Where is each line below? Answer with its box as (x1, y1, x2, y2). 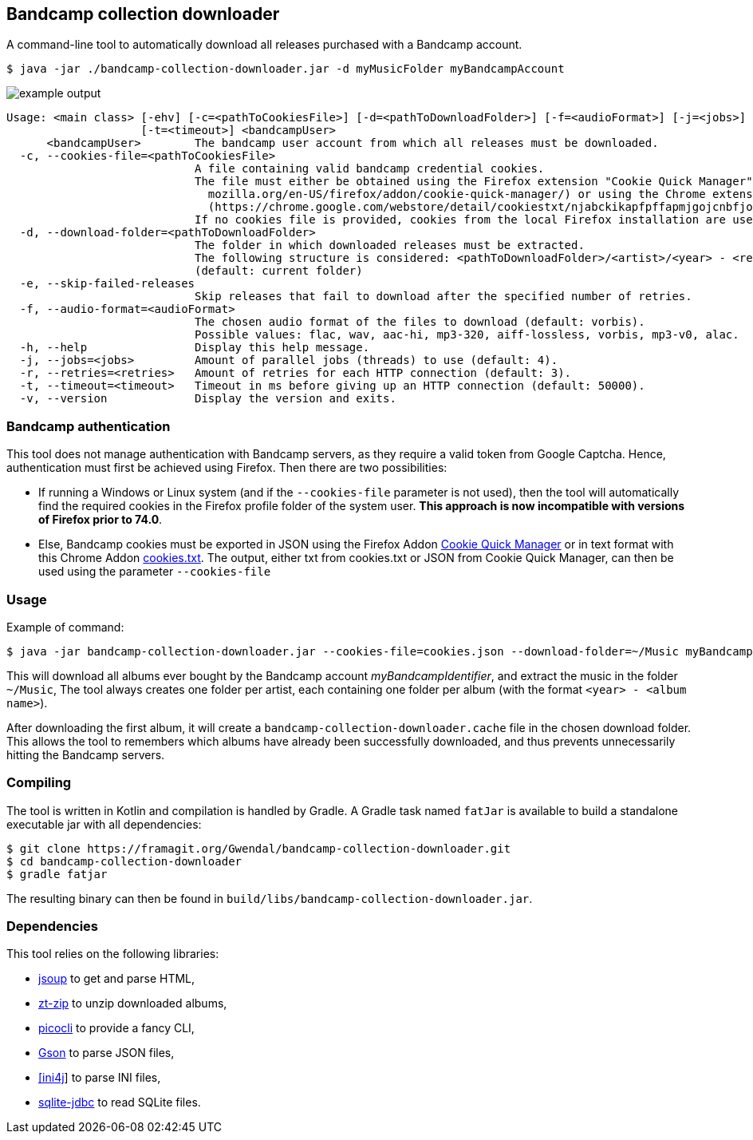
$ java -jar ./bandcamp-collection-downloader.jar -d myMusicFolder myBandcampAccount (6, 62, 565, 76)
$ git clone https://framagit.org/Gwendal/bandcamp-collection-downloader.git (6, 841, 511, 855)
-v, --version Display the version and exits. (19, 392, 396, 406)
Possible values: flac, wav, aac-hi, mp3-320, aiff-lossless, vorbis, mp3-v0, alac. (195, 328, 739, 342)
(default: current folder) (195, 264, 363, 278)
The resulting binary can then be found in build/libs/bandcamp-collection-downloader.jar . (6, 891, 533, 905)
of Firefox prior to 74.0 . (38, 513, 163, 527)
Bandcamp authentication (6, 418, 171, 434)
